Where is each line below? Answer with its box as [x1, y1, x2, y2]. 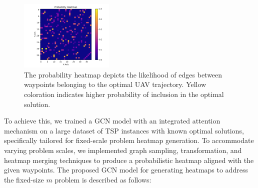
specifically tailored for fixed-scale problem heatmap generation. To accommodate [4, 135, 254, 145]
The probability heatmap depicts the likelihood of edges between [24, 69, 222, 79]
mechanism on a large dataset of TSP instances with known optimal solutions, [4, 125, 244, 135]
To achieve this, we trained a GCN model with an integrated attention [4, 115, 220, 126]
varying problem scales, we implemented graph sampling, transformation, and [4, 144, 242, 155]
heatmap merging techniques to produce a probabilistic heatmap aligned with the [4, 154, 254, 165]
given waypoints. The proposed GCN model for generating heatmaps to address [4, 164, 248, 175]
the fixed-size [4, 174, 44, 184]
